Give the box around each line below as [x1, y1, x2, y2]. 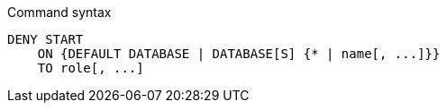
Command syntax [7, 4, 112, 20]
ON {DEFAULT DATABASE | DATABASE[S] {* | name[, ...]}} [37, 47, 441, 61]
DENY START [7, 32, 84, 47]
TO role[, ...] [37, 61, 144, 75]
